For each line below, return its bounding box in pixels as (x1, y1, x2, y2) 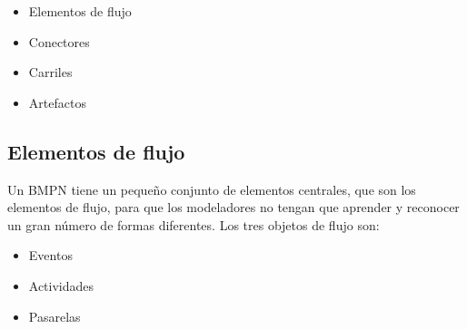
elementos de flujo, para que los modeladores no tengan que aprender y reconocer (7, 198, 460, 217)
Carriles (28, 63, 73, 82)
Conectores (28, 32, 90, 51)
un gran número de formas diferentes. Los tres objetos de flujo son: (7, 215, 380, 234)
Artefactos (28, 92, 86, 111)
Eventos (28, 246, 73, 265)
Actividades (28, 276, 94, 295)
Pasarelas (28, 306, 81, 325)
